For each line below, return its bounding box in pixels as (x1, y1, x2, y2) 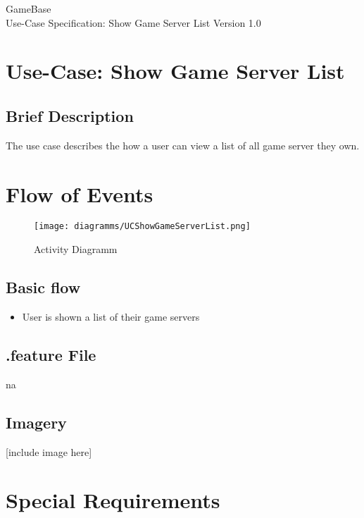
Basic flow (6, 276, 81, 298)
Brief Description (6, 104, 134, 126)
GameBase (6, 1, 51, 16)
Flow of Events (6, 179, 153, 208)
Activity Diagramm (34, 242, 118, 257)
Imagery (6, 411, 67, 433)
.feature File (6, 343, 96, 365)
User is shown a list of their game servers (22, 309, 200, 323)
